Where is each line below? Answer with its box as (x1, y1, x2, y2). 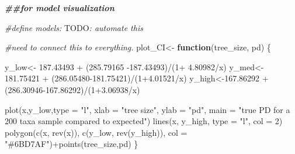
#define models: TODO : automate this (5, 21, 143, 33)
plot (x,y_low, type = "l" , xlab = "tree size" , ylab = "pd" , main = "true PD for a (5, 103, 290, 115)
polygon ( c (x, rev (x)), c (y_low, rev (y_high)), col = (5, 126, 188, 138)
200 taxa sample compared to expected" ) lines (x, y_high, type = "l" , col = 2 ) (5, 115, 283, 127)
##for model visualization (5, 2, 114, 13)
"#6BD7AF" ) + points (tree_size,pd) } (5, 138, 138, 150)
